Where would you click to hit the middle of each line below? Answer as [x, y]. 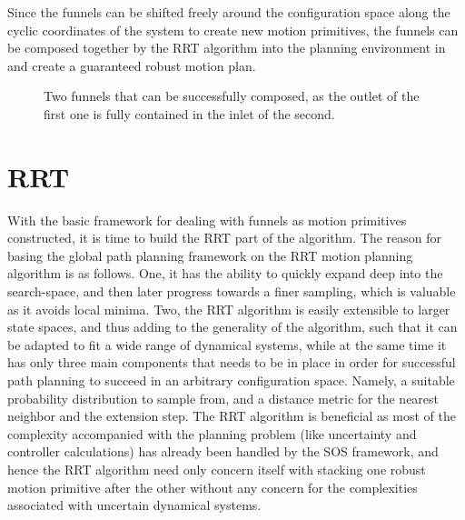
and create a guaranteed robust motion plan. [132, 65]
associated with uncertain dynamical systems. [134, 505]
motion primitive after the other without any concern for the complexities [213, 487]
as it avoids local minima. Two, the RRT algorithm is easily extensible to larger [229, 309]
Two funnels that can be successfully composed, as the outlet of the [232, 96]
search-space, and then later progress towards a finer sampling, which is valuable [232, 291]
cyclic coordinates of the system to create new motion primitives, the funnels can [233, 30]
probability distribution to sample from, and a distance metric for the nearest [223, 398]
